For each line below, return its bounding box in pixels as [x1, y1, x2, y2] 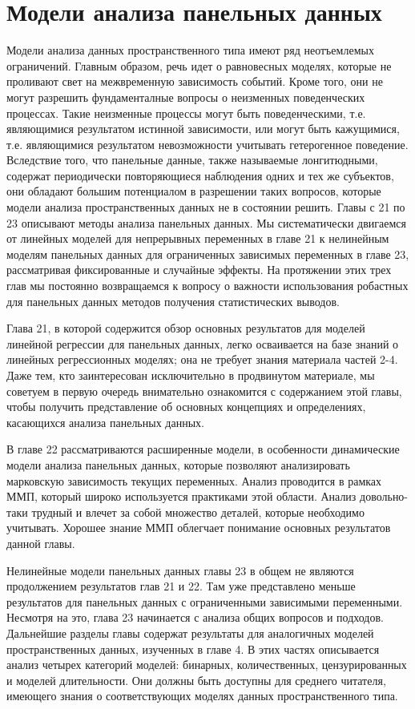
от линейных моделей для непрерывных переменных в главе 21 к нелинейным [6, 230, 389, 247]
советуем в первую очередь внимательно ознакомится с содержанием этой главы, [6, 382, 402, 399]
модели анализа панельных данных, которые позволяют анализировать [6, 456, 350, 473]
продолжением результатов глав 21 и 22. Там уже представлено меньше [6, 578, 356, 594]
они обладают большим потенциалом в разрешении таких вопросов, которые [6, 183, 381, 199]
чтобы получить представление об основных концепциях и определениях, [6, 398, 366, 415]
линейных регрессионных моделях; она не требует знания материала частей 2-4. [6, 351, 398, 368]
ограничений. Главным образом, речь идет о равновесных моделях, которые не [6, 57, 392, 74]
